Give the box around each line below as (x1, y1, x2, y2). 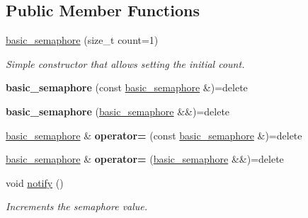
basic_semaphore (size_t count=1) (6, 33, 159, 47)
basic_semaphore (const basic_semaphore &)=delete (6, 80, 248, 95)
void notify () (6, 175, 64, 190)
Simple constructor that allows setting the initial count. (6, 56, 245, 71)
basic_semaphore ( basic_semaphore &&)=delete (6, 103, 230, 118)
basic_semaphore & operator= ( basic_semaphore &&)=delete (6, 151, 284, 166)
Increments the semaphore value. (6, 199, 148, 214)
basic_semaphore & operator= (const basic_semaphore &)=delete (6, 127, 302, 142)
